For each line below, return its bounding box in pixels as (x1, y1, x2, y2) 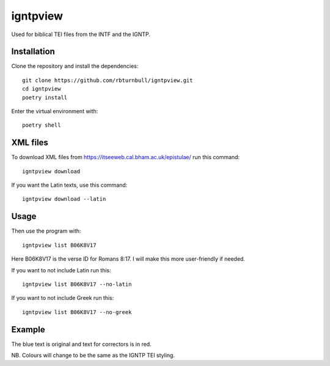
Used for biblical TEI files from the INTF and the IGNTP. (11, 31, 151, 38)
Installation (11, 47, 55, 57)
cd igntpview (22, 86, 61, 92)
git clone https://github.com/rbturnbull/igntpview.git (22, 77, 193, 84)
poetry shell (22, 122, 61, 129)
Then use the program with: (11, 227, 82, 235)
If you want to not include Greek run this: (11, 294, 114, 302)
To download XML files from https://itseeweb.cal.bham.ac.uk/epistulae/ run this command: (11, 154, 240, 161)
